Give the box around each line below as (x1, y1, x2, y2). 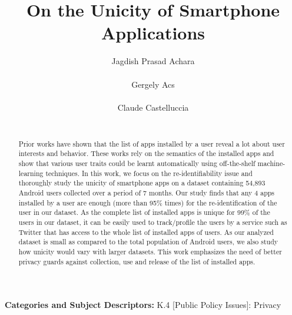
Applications (101, 21, 205, 45)
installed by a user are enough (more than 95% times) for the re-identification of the (18, 197, 277, 207)
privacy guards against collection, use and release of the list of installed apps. (18, 256, 255, 266)
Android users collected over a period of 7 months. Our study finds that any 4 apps (18, 187, 275, 197)
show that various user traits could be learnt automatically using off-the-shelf (18, 158, 255, 168)
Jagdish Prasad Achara (111, 55, 195, 67)
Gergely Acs (131, 78, 175, 90)
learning (18, 168, 44, 178)
